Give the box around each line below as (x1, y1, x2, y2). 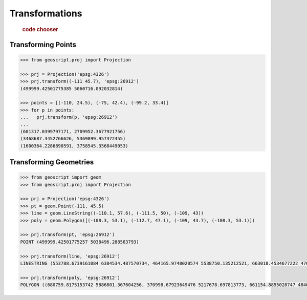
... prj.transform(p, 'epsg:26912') (20, 114, 118, 120)
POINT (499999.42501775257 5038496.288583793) (20, 239, 139, 245)
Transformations (9, 8, 82, 19)
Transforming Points (9, 40, 77, 49)
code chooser (22, 26, 58, 33)
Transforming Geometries (9, 158, 94, 166)
